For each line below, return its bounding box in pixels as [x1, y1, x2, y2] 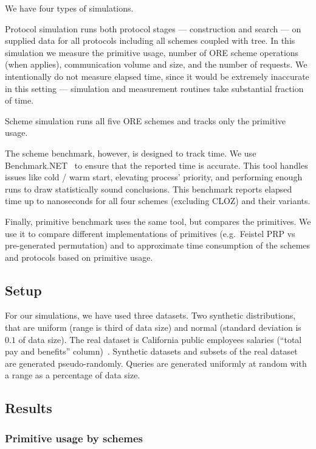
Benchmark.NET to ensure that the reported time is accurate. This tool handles [5, 158, 308, 171]
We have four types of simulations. [5, 2, 134, 14]
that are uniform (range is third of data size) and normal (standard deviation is [5, 321, 301, 334]
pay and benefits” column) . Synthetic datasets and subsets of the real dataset [5, 345, 298, 358]
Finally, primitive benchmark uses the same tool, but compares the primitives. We [5, 214, 311, 227]
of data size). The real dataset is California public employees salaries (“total [18, 333, 302, 345]
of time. [5, 94, 34, 107]
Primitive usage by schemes [5, 430, 143, 445]
